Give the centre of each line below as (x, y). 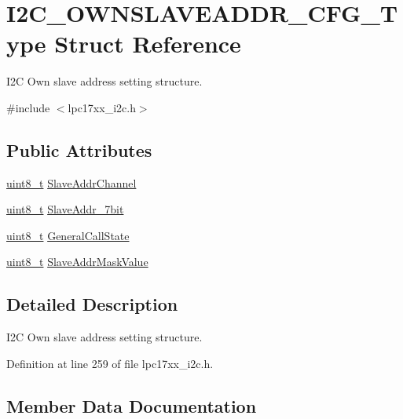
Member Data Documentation (132, 405)
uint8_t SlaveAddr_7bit (65, 209)
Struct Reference (148, 44)
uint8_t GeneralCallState (68, 235)
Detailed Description (92, 304)
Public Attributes (79, 149)
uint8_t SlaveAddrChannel (71, 182)
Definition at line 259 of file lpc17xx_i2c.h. (110, 363)
